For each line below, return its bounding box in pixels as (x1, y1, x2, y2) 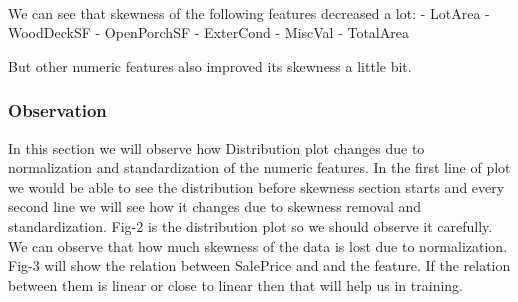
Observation (8, 98, 107, 123)
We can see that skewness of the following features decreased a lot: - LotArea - (8, 2, 490, 23)
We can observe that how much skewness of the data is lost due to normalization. (8, 235, 508, 256)
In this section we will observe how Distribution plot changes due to (8, 137, 425, 158)
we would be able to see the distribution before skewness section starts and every (8, 176, 505, 197)
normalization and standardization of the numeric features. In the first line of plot (8, 157, 511, 178)
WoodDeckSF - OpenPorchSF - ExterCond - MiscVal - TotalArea (8, 22, 409, 43)
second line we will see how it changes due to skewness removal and (8, 196, 422, 217)
